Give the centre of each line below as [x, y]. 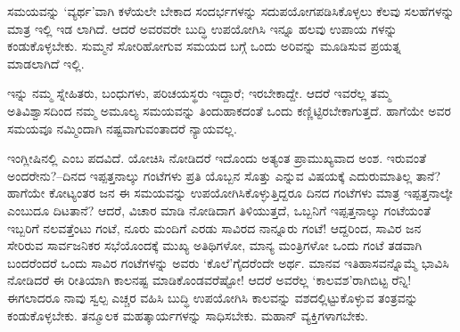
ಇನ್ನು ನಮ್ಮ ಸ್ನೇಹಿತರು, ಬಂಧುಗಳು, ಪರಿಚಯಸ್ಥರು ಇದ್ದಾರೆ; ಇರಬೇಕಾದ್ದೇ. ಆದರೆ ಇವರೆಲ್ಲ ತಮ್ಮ [199, 93]
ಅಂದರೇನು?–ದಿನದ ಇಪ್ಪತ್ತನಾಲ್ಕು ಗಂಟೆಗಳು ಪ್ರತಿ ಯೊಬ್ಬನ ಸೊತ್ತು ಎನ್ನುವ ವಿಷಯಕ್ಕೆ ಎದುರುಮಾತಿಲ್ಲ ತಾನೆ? [224, 175]
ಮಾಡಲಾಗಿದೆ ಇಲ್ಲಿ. [46, 63]
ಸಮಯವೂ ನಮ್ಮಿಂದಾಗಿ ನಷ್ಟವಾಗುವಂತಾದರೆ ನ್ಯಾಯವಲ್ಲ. [122, 128]
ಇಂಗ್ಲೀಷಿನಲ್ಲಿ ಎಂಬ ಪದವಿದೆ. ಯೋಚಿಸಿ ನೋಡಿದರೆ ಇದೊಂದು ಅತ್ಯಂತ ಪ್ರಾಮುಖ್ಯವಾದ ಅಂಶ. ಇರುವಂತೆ [217, 158]
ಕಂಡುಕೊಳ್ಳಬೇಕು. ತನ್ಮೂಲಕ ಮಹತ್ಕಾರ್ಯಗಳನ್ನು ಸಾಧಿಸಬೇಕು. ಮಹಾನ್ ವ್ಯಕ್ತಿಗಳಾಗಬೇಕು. [188, 315]
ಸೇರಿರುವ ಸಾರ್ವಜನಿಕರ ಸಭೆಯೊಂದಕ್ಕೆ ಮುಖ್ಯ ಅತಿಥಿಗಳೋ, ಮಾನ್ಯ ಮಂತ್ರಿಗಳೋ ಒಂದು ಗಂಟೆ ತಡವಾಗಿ [215, 245]
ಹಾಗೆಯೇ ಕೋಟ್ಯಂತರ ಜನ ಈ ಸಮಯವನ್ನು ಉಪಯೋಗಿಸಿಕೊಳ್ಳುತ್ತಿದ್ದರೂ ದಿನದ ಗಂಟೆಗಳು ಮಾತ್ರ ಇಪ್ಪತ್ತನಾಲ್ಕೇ [230, 193]
